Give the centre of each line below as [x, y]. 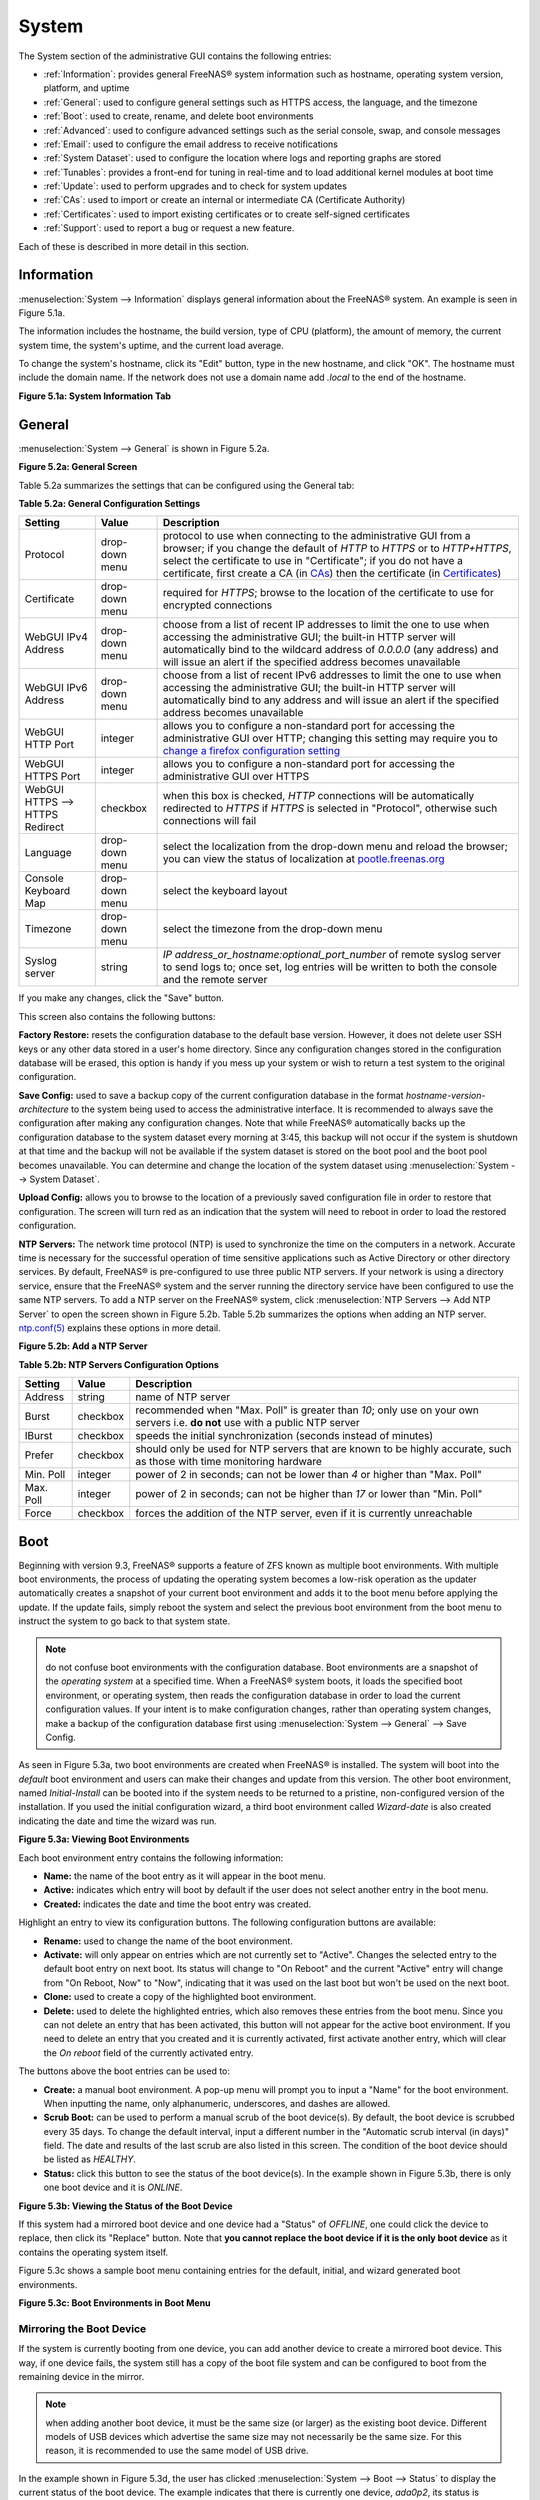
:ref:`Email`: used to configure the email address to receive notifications [191, 144]
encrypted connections [217, 605]
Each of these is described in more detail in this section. [134, 246]
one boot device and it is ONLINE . [113, 2187]
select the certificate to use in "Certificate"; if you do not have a [313, 561]
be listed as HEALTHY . [90, 2159]
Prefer [39, 1455]
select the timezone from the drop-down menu [272, 929]
